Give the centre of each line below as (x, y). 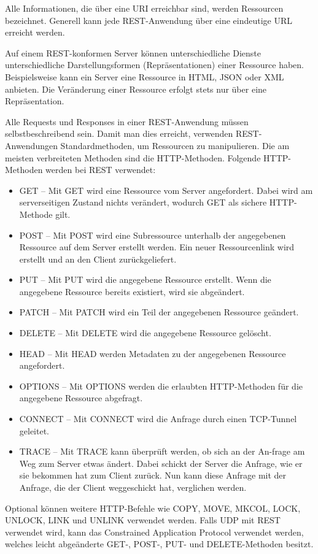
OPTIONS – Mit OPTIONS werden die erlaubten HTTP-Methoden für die (161, 386)
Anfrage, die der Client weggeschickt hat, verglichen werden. (133, 487)
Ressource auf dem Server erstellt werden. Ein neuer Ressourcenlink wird (157, 247)
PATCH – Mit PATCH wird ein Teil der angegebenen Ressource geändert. (159, 312)
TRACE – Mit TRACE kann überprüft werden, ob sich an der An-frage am (162, 451)
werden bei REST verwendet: (101, 170)
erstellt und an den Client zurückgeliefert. (98, 259)
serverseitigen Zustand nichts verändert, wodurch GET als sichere (143, 202)
